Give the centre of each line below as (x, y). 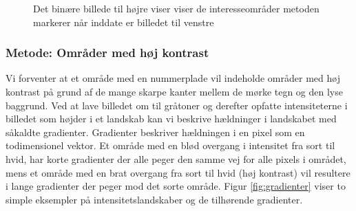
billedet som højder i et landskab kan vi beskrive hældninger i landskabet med (171, 119)
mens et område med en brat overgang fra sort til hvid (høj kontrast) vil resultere (178, 172)
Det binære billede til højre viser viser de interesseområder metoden (176, 8)
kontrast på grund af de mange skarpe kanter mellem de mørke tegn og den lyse (174, 91)
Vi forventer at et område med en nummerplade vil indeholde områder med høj (173, 78)
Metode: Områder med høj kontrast (107, 53)
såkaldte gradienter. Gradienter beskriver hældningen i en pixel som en (155, 132)
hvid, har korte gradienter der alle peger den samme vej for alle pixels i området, (176, 158)
